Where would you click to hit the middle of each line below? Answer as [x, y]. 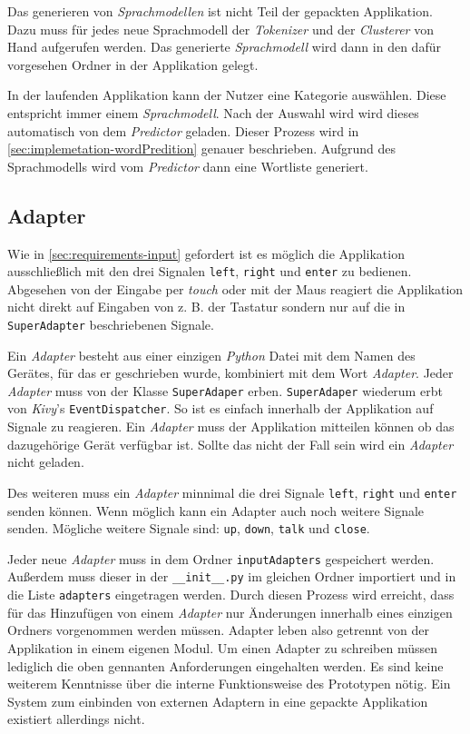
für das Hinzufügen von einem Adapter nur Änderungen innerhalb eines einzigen [230, 612]
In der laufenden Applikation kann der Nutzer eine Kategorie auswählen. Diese [227, 95]
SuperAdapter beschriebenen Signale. [111, 324]
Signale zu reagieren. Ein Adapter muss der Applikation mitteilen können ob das [231, 427]
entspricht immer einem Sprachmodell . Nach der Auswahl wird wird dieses [213, 112]
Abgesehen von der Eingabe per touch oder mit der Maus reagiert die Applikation [235, 288]
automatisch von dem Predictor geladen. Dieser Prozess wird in [183, 130]
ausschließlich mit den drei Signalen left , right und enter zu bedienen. [210, 271]
